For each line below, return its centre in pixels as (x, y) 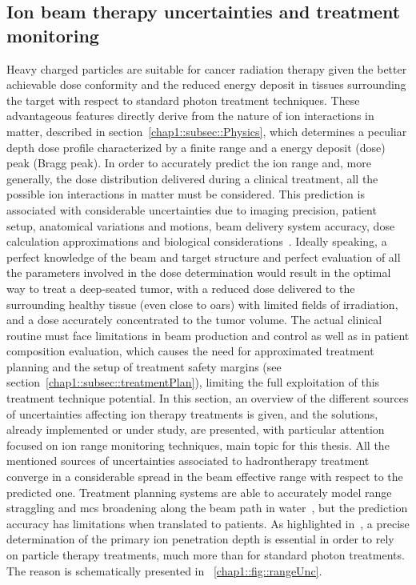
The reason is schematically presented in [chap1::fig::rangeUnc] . (164, 570)
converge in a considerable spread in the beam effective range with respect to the (205, 477)
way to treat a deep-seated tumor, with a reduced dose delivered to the (181, 288)
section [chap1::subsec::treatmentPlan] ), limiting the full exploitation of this (193, 382)
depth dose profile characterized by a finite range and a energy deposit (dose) (196, 147)
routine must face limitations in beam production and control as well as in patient (208, 335)
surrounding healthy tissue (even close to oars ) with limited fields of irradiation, (202, 304)
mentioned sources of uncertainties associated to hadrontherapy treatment (188, 461)
